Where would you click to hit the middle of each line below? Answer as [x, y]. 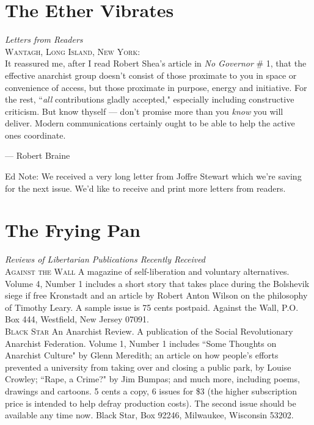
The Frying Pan [73, 230]
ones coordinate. [35, 135]
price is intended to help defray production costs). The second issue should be [151, 403]
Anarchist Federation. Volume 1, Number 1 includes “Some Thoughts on [141, 343]
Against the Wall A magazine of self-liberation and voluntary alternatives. [147, 271]
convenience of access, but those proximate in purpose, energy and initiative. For [156, 87]
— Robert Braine [38, 155]
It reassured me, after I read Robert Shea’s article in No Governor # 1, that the [156, 63]
